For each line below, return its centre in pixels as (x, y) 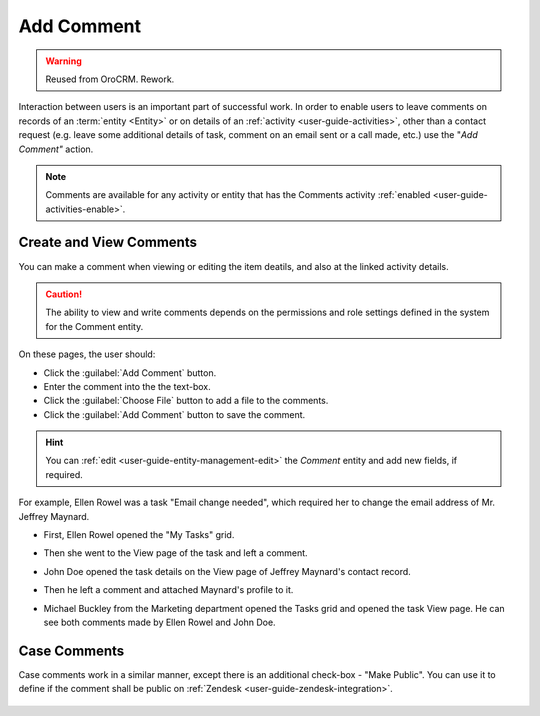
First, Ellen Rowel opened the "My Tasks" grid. (139, 535)
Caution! (64, 294)
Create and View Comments (107, 242)
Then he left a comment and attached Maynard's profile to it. (168, 590)
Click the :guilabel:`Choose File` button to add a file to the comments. (186, 401)
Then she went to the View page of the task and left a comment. (176, 553)
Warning (63, 61)
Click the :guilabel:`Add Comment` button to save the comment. (174, 414)
